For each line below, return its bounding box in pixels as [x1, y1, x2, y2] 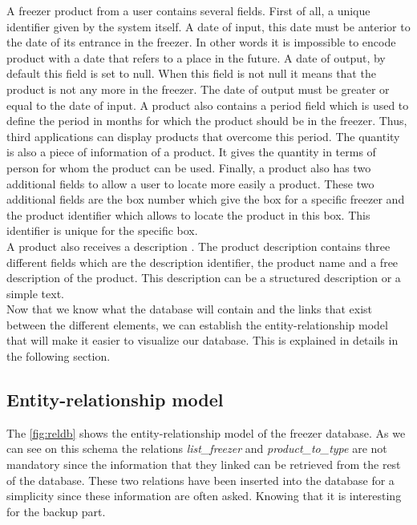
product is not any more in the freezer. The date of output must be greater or [6, 80, 390, 97]
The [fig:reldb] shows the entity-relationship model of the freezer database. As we [6, 424, 406, 441]
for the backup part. [6, 503, 106, 519]
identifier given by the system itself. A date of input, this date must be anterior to [6, 18, 411, 34]
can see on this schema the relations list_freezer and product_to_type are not [6, 440, 387, 457]
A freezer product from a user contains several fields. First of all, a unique [6, 2, 370, 18]
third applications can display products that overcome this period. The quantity [6, 127, 400, 144]
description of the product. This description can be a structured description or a [6, 269, 401, 286]
